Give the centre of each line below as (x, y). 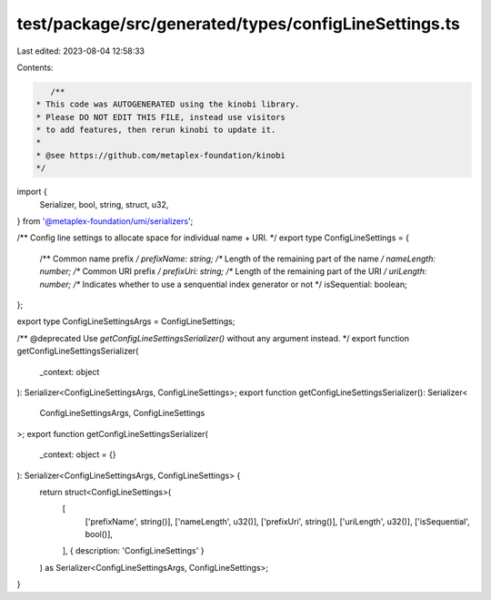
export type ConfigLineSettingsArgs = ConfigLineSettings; (126, 321)
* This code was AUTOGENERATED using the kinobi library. (168, 104)
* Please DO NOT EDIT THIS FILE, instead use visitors (160, 117)
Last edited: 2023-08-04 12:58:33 (81, 51)
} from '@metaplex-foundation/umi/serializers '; (105, 221)
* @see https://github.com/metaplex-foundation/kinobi (160, 155)
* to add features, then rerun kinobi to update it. (156, 130)
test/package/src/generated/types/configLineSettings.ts (239, 24)
